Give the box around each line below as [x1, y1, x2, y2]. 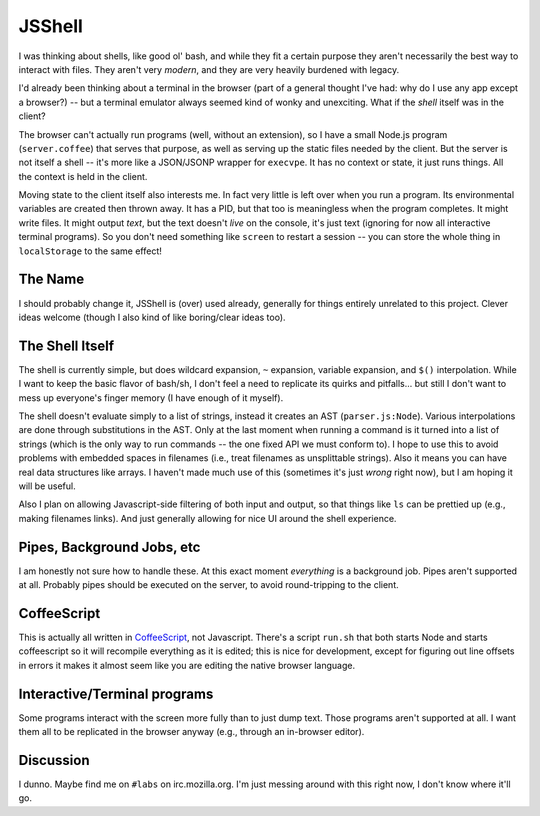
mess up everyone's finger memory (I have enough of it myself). [18, 391, 284, 404]
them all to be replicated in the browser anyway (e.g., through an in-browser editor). [18, 726, 365, 738]
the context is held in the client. [18, 170, 148, 182]
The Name [18, 271, 85, 288]
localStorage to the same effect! [18, 245, 162, 257]
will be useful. [18, 480, 76, 492]
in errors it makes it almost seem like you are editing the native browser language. [18, 659, 355, 671]
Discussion [18, 751, 90, 769]
